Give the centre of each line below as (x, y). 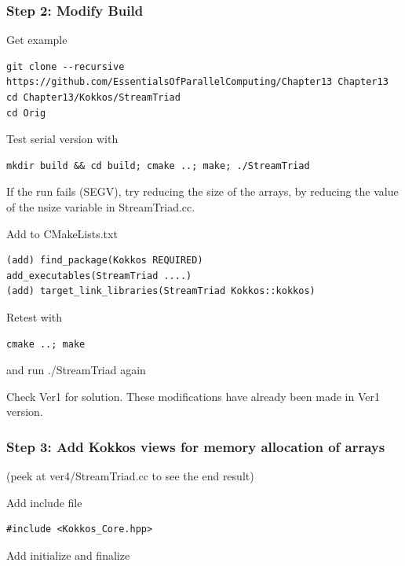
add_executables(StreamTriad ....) (99, 276)
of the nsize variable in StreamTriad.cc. (101, 206)
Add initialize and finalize (68, 555)
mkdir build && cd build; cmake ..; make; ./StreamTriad (158, 165)
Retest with (35, 316)
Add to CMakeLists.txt (62, 233)
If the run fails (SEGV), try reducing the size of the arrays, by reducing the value (202, 191)
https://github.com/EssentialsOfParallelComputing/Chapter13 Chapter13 (197, 82)
